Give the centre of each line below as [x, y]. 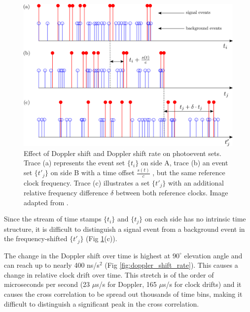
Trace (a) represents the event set [74, 163]
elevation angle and [213, 255]
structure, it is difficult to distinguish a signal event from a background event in [125, 229]
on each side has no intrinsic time [195, 219]
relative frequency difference [66, 193]
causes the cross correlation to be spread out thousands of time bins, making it [123, 294]
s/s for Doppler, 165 [126, 284]
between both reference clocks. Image [172, 193]
